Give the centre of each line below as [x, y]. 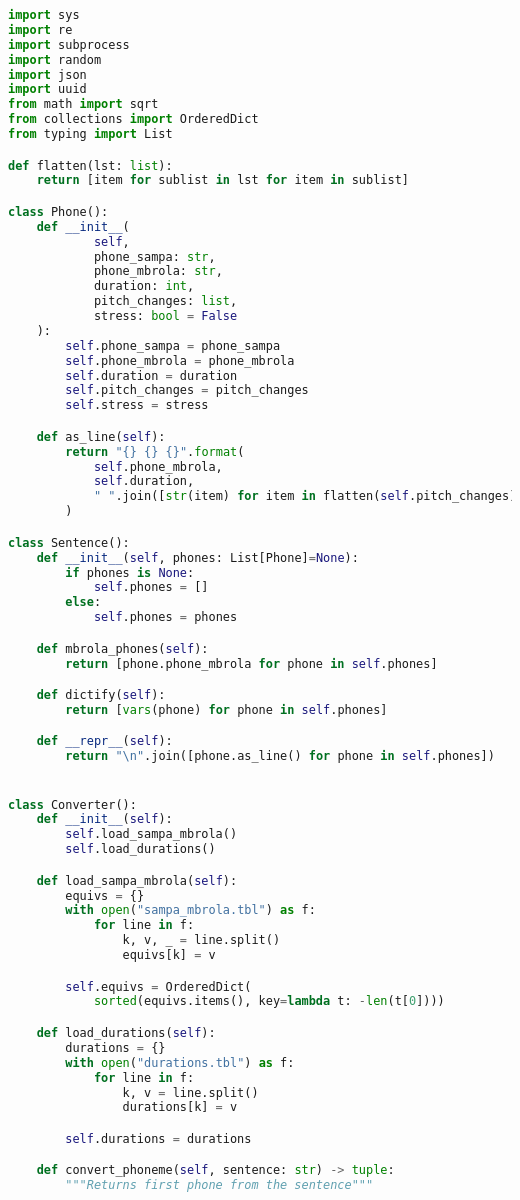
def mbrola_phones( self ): [122, 648]
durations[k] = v [180, 1107]
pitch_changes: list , [165, 301]
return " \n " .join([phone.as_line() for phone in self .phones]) [280, 756]
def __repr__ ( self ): [104, 741]
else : [83, 602]
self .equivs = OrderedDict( [158, 986]
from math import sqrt [83, 104]
